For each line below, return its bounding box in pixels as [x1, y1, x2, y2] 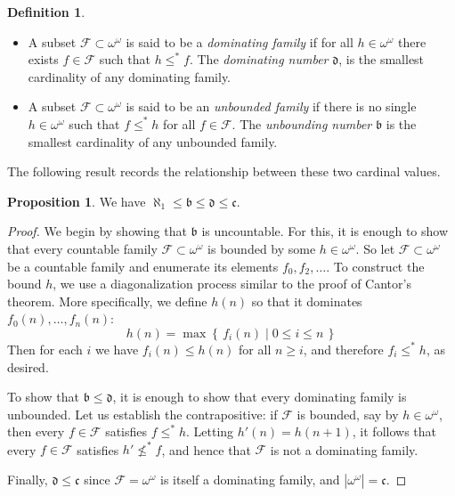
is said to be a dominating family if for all [126, 32, 353, 51]
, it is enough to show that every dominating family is [112, 387, 407, 406]
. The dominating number [189, 50, 329, 69]
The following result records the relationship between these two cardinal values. [7, 162, 441, 181]
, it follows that [352, 422, 437, 441]
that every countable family [7, 239, 158, 257]
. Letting [186, 422, 234, 441]
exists [28, 50, 59, 69]
